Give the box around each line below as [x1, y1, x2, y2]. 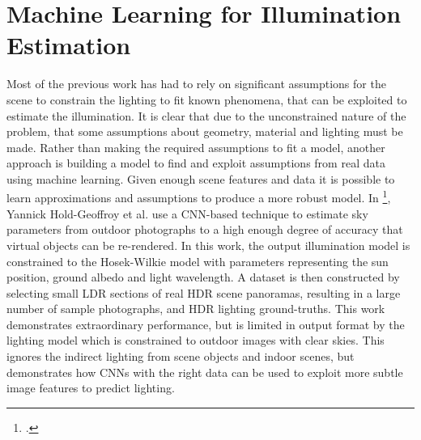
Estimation [6, 28, 131, 61]
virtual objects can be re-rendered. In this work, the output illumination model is [6, 236, 410, 253]
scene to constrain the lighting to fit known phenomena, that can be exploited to [6, 91, 407, 108]
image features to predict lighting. [6, 379, 175, 396]
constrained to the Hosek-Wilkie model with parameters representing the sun [6, 252, 389, 269]
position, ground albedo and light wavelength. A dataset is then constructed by [6, 269, 400, 286]
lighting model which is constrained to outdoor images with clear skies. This [6, 332, 385, 349]
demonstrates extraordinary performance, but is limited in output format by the [6, 315, 405, 332]
